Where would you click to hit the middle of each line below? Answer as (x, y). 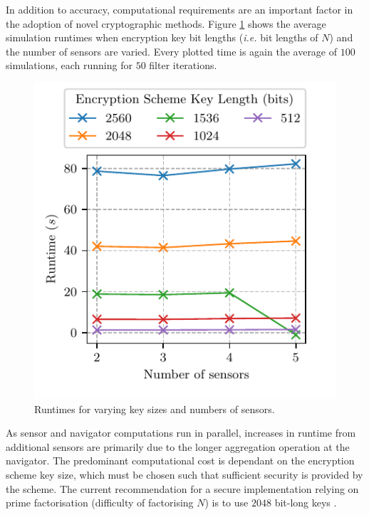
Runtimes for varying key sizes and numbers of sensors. (155, 409)
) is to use (227, 503)
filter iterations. (183, 65)
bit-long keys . (306, 503)
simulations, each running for (69, 65)
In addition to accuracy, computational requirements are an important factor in (180, 9)
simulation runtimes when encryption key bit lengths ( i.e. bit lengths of (162, 37)
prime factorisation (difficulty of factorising (100, 503)
